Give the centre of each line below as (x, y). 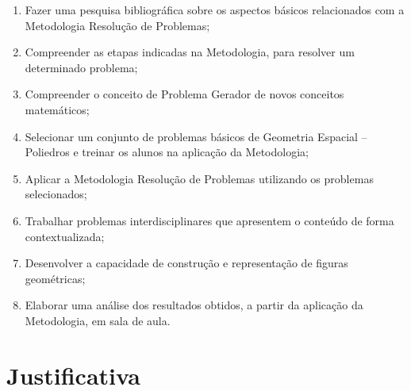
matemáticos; (57, 109)
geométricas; (55, 278)
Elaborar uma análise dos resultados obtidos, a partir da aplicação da (194, 305)
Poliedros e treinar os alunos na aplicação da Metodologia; (167, 152)
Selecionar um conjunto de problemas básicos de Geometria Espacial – (196, 136)
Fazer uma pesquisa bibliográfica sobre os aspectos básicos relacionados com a (215, 10)
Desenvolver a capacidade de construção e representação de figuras (186, 263)
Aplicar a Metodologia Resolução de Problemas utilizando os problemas (199, 178)
